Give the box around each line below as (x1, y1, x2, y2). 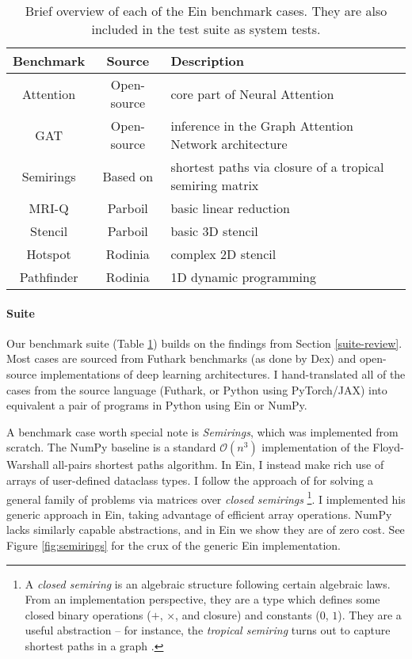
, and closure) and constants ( (175, 606, 320, 623)
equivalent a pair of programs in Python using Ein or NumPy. (6, 397, 307, 413)
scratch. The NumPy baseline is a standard (6, 439, 216, 455)
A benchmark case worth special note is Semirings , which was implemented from (6, 423, 399, 440)
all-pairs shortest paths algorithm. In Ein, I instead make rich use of (52, 456, 384, 473)
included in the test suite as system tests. (91, 20, 321, 38)
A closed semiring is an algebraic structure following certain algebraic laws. (25, 575, 391, 592)
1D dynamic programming (170, 268, 316, 286)
